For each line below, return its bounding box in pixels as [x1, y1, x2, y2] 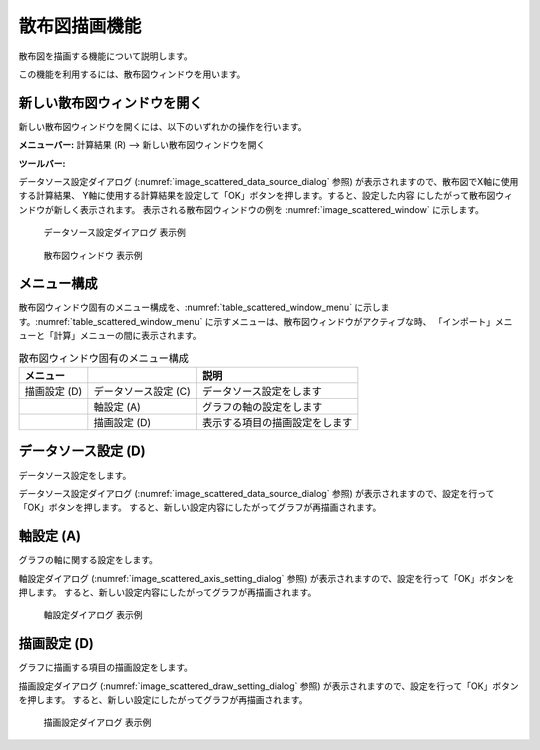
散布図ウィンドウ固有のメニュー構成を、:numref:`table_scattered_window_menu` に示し [18, 301, 382, 314]
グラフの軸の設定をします [201, 400, 323, 414]
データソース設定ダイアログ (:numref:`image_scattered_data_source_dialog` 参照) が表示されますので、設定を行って [18, 487, 495, 499]
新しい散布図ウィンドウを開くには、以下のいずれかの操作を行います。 [18, 120, 307, 132]
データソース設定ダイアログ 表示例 [43, 226, 187, 239]
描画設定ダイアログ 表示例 [43, 716, 152, 729]
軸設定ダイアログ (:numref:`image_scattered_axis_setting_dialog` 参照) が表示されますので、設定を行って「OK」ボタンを [18, 572, 515, 584]
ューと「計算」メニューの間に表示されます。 [18, 330, 202, 342]
